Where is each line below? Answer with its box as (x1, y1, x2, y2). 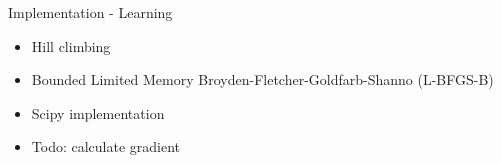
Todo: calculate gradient (31, 136, 181, 157)
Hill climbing (31, 35, 111, 56)
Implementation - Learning (8, 2, 173, 22)
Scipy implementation (31, 102, 165, 123)
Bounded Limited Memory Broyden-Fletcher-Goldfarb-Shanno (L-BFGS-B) (31, 69, 494, 90)
